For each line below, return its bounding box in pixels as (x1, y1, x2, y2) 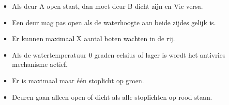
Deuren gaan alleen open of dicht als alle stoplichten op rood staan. (12, 91, 212, 102)
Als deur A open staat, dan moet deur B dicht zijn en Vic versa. (12, 1, 203, 11)
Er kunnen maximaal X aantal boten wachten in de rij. (12, 33, 175, 44)
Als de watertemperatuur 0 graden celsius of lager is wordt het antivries (12, 49, 226, 60)
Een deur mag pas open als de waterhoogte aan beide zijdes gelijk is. (12, 17, 216, 27)
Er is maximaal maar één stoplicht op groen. (12, 75, 144, 85)
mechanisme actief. (12, 59, 68, 69)
